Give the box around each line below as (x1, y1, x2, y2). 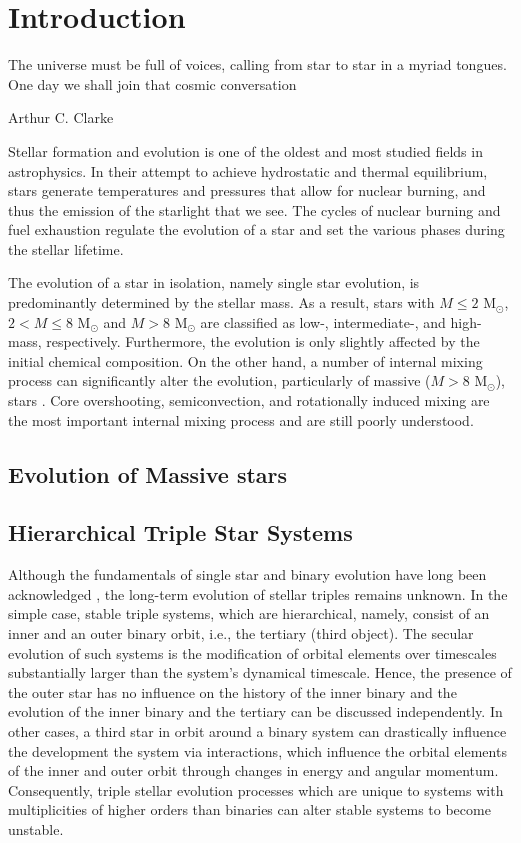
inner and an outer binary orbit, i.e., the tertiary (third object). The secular (8, 622, 474, 643)
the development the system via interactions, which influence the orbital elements (8, 740, 507, 761)
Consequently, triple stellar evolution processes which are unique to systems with (8, 779, 504, 800)
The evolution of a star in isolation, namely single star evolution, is (8, 272, 420, 293)
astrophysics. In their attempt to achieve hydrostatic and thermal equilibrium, (8, 160, 488, 181)
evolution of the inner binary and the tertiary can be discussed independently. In (8, 701, 503, 722)
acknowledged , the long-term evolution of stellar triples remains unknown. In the (8, 583, 508, 604)
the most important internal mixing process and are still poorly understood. (8, 409, 474, 430)
